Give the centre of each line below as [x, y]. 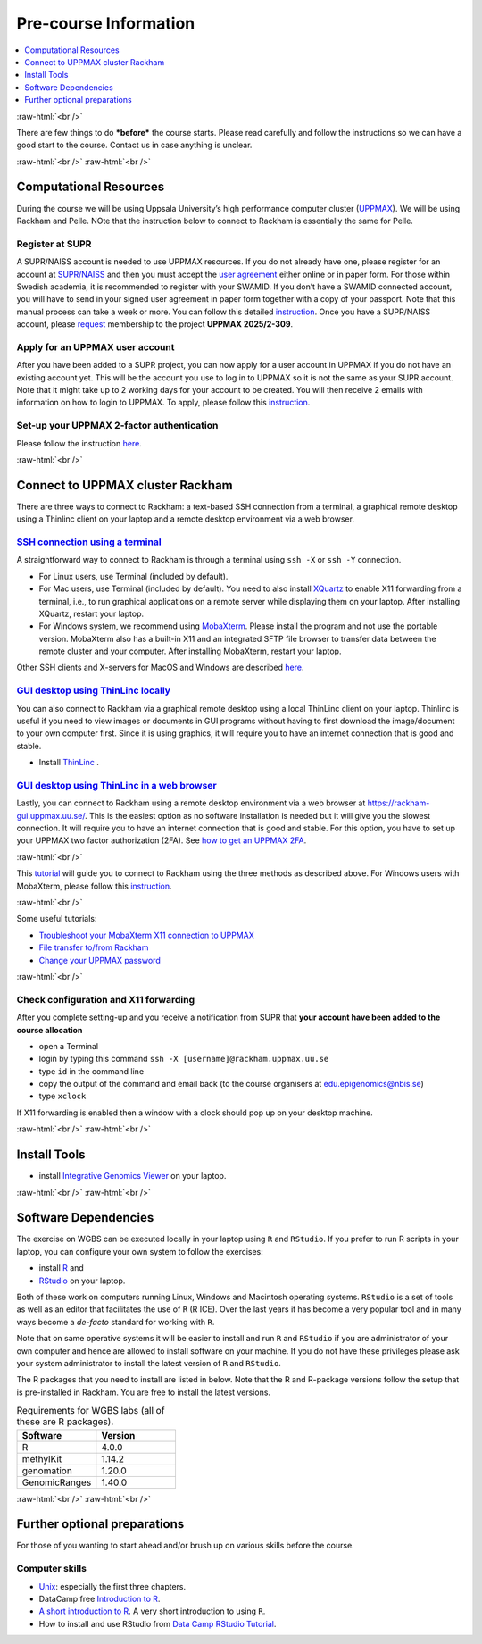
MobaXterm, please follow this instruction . [95, 886]
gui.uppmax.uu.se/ [51, 815]
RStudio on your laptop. [82, 1281]
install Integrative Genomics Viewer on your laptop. [133, 1176]
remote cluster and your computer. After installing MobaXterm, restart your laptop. [190, 651]
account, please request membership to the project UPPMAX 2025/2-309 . [155, 324]
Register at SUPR [54, 244]
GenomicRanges [57, 1482]
